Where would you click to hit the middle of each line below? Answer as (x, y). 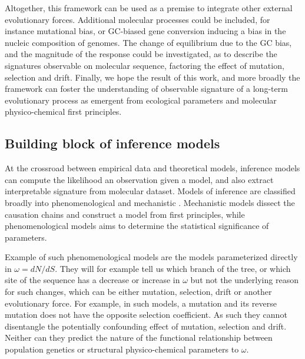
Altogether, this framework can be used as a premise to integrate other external (149, 8)
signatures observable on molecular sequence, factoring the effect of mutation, (145, 65)
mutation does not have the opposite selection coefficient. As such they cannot (146, 315)
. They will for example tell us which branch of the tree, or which (173, 268)
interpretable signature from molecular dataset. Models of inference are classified (150, 191)
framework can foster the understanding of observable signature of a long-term (146, 89)
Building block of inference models (112, 143)
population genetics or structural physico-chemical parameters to (122, 349)
